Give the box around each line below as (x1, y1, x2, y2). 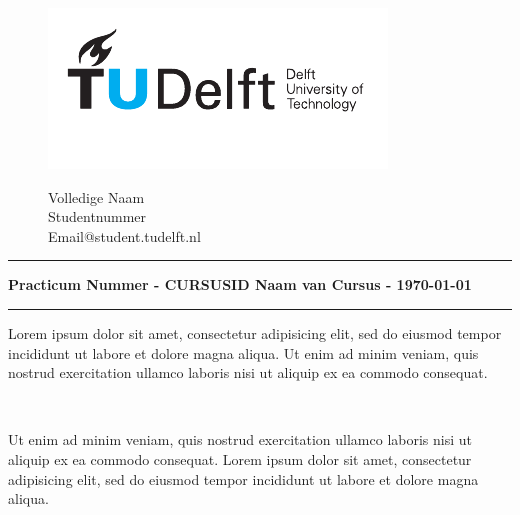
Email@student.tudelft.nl (48, 225, 201, 246)
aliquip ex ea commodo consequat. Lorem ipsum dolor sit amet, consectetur (8, 448, 472, 469)
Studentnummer (48, 206, 147, 227)
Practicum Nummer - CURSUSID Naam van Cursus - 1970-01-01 (8, 274, 472, 295)
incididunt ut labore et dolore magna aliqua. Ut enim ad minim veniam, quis (8, 342, 479, 363)
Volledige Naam (48, 186, 145, 207)
